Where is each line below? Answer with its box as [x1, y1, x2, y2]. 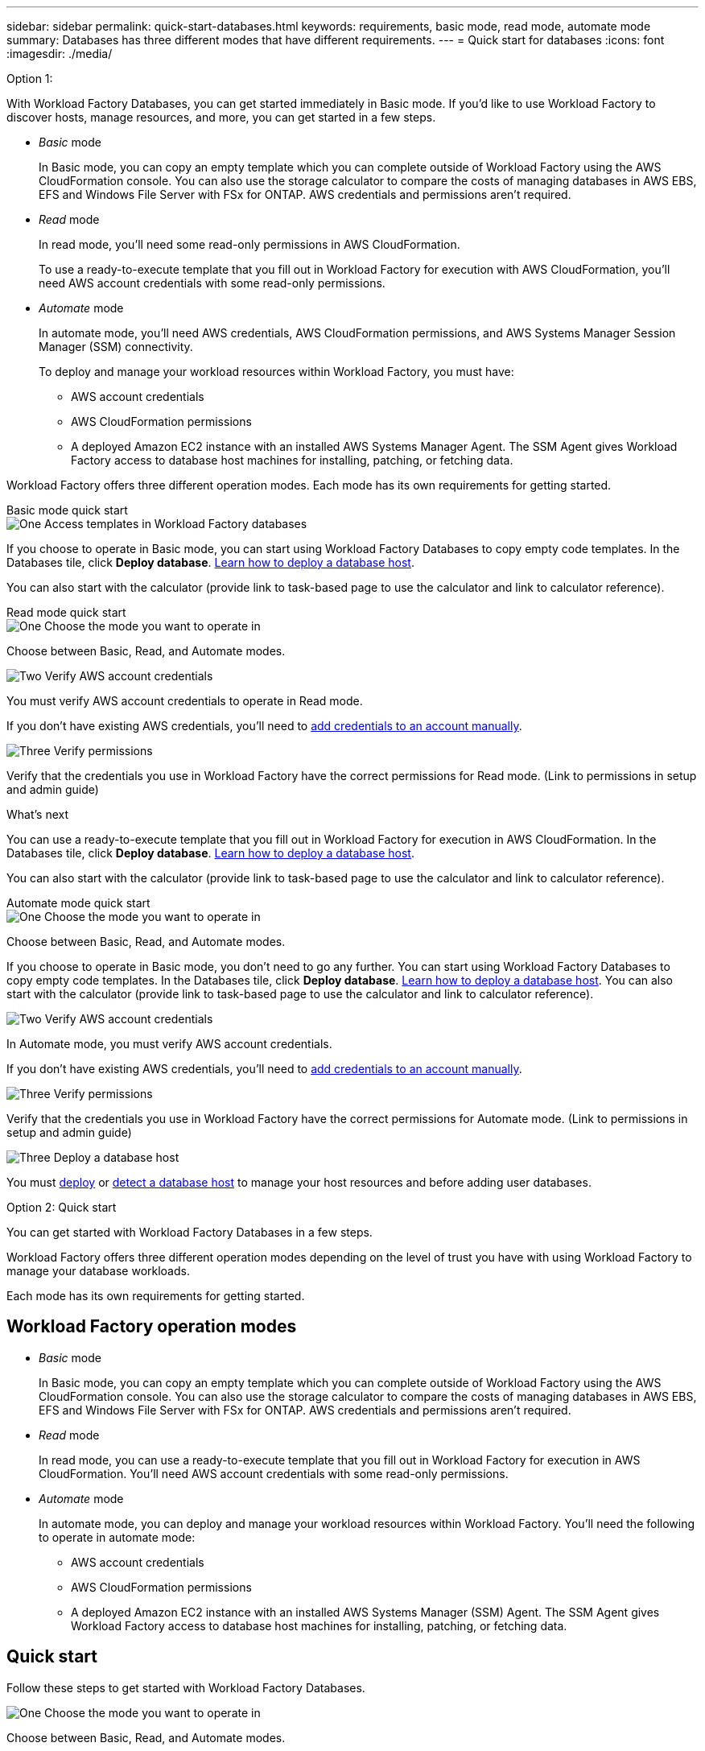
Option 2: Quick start [6, 1200, 117, 1214]
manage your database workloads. [6, 1264, 190, 1278]
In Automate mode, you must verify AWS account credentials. [6, 1037, 332, 1051]
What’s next [6, 807, 69, 821]
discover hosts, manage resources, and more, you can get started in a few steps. [6, 110, 436, 124]
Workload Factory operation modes [6, 1316, 297, 1337]
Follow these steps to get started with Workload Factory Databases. [6, 1680, 365, 1695]
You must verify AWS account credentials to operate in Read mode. [6, 694, 363, 708]
